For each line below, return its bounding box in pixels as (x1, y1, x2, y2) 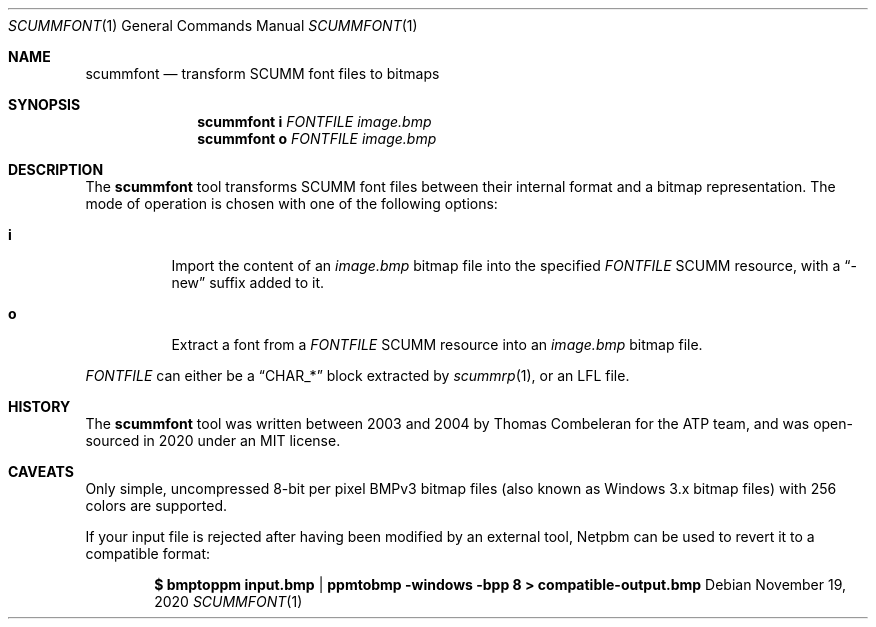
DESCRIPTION (8, 161, 104, 178)
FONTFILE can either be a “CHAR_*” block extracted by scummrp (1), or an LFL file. (85, 367, 630, 384)
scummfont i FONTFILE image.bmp (197, 113, 432, 130)
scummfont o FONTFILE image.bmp (197, 130, 437, 147)
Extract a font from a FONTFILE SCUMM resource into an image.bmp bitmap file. (171, 336, 703, 353)
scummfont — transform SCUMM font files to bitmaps (85, 65, 440, 82)
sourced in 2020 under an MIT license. (85, 432, 341, 449)
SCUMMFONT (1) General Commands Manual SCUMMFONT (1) (8, 17, 418, 34)
